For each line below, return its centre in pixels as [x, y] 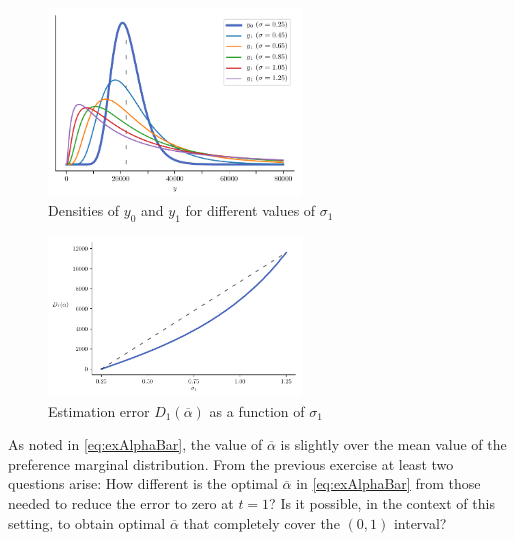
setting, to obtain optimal [87, 522]
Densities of [84, 210]
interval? [420, 522]
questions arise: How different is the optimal [143, 483]
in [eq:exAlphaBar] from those [388, 483]
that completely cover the [261, 522]
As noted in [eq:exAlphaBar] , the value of [135, 444]
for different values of [250, 210]
